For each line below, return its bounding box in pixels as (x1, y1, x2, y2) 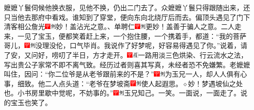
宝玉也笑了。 (10, 97, 52, 107)
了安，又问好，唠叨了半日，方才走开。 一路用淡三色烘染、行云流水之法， (4, 49, 248, 60)
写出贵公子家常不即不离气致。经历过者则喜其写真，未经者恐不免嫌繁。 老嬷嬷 (4, 59, 250, 69)
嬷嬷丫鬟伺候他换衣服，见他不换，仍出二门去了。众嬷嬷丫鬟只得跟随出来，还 (4, 2, 250, 12)
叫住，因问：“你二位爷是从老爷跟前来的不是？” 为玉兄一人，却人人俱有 (4, 69, 240, 79)
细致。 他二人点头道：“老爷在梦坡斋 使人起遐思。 (17, 78, 183, 88)
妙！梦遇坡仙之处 (188, 78, 243, 88)
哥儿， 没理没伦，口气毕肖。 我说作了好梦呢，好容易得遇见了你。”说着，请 (4, 40, 248, 50)
